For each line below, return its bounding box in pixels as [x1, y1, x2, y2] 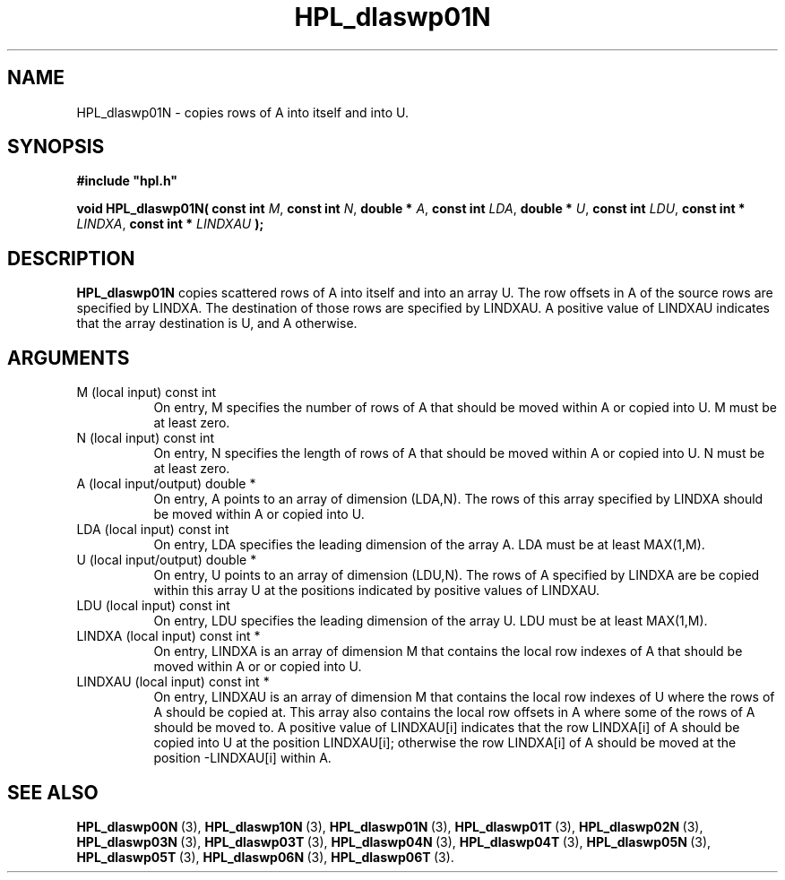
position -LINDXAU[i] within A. [153, 750, 332, 766]
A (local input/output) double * [76, 476, 256, 492]
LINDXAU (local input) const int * [76, 674, 270, 690]
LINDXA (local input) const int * [76, 628, 261, 644]
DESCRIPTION [7, 246, 135, 270]
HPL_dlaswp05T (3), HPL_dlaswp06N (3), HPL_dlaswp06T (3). [76, 849, 454, 865]
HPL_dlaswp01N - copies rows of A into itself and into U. [76, 104, 409, 120]
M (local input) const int [76, 384, 217, 401]
